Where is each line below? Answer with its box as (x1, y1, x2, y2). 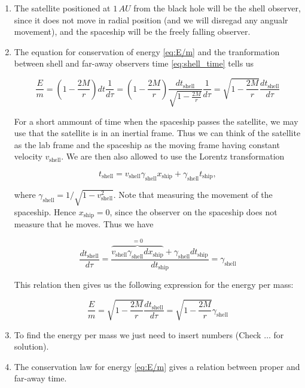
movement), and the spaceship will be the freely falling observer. (14, 25, 251, 38)
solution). (14, 340, 49, 353)
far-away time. (14, 372, 67, 384)
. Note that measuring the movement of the (113, 188, 273, 200)
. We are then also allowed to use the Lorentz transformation (61, 150, 285, 163)
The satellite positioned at (14, 2, 111, 14)
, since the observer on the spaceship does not (109, 205, 277, 218)
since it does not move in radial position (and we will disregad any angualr (14, 13, 288, 26)
